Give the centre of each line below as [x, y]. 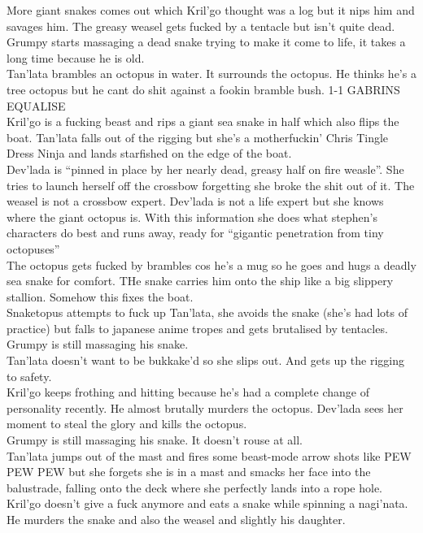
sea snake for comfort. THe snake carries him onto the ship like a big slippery [200, 281]
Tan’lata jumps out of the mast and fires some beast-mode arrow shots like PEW [209, 455]
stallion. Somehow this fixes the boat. [100, 296]
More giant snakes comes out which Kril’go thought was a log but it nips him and [211, 10]
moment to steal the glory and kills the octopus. [127, 424]
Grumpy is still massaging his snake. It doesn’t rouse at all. [155, 440]
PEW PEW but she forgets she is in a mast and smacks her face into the [189, 472]
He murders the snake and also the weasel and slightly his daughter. [176, 519]
